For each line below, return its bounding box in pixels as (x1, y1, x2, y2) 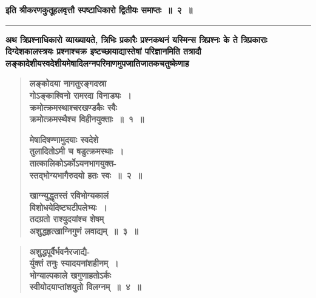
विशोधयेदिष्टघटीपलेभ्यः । (29, 200, 107, 213)
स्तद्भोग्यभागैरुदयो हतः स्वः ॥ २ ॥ (29, 168, 142, 181)
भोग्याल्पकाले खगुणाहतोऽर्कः (29, 268, 112, 281)
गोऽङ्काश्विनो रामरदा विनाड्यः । (29, 88, 132, 101)
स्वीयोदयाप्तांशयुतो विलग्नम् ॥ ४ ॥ (29, 280, 141, 293)
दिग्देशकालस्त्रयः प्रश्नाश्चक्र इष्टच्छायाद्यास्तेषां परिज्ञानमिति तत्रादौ (5, 45, 201, 58)
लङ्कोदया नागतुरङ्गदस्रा (29, 77, 107, 90)
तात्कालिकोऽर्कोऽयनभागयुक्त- (29, 156, 117, 169)
